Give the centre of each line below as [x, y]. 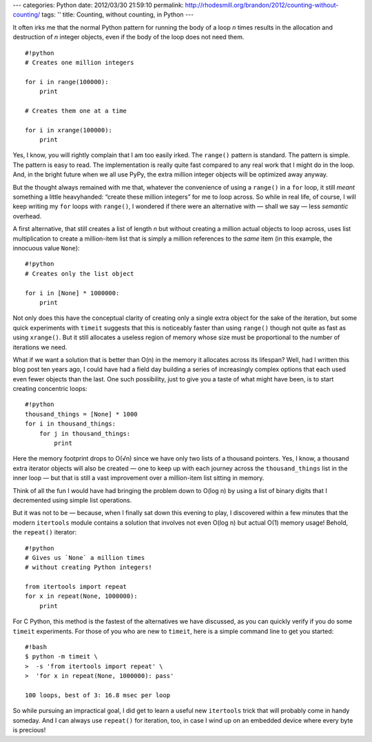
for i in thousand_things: [71, 424]
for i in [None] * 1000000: [72, 293]
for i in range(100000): [67, 82]
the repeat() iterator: [45, 532]
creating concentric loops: [50, 389]
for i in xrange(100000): [69, 130]
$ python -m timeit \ [61, 656]
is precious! [29, 730]
